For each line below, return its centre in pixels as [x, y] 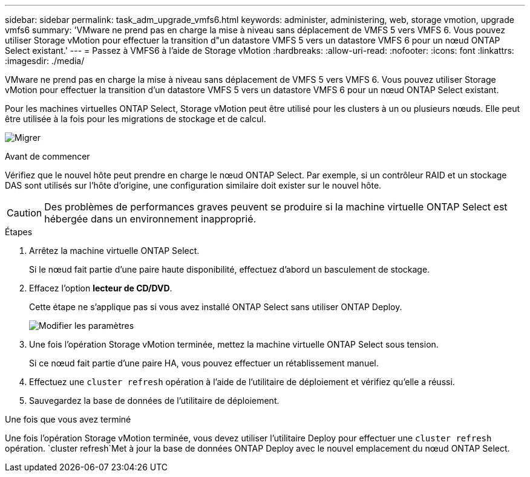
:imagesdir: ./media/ [45, 61]
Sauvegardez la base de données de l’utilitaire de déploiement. [154, 401]
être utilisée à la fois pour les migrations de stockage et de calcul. [136, 119]
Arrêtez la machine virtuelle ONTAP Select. [114, 251]
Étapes [19, 232]
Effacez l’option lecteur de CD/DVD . [101, 288]
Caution [25, 213]
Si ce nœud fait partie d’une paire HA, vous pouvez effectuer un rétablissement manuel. [204, 363]
